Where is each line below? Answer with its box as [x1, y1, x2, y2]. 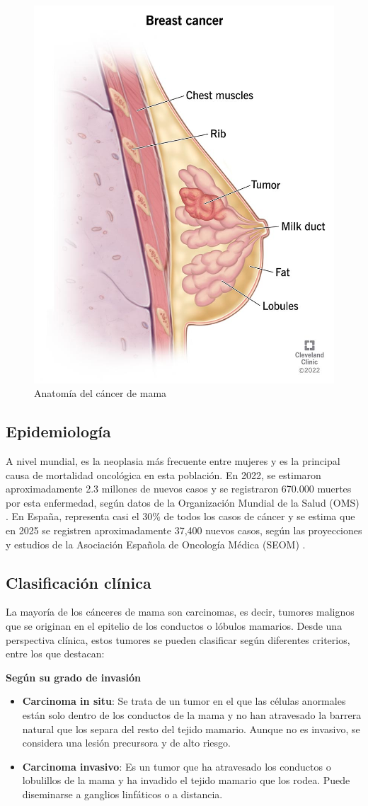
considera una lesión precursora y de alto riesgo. [22, 735, 231, 750]
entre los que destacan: [6, 646, 105, 661]
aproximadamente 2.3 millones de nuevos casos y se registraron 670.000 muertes [6, 481, 352, 496]
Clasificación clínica [6, 571, 151, 593]
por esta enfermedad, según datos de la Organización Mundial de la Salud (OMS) [6, 495, 360, 509]
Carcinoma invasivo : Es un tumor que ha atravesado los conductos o [22, 759, 331, 773]
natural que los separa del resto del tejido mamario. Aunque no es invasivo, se [22, 721, 360, 736]
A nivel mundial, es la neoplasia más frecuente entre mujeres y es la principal [6, 454, 340, 468]
